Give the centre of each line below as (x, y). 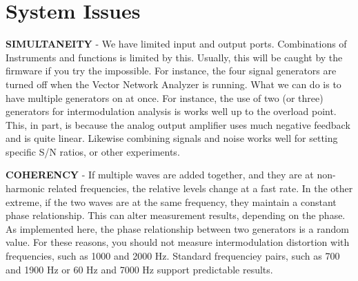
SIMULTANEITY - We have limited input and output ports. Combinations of (176, 44)
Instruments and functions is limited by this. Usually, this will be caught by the (174, 57)
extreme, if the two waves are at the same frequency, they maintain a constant (171, 201)
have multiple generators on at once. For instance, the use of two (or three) (165, 97)
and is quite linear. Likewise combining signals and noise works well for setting (172, 138)
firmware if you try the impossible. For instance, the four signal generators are (171, 71)
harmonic (25, 188)
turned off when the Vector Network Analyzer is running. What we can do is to (173, 84)
